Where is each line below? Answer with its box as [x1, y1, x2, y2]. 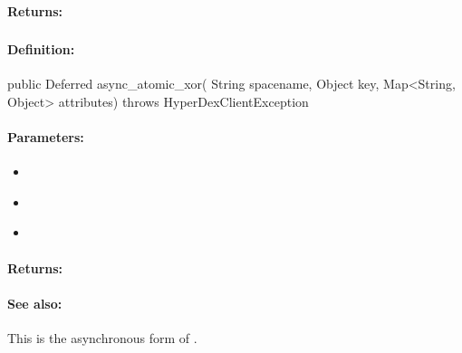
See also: [7, 293, 63, 312]
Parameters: [7, 128, 84, 147]
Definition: [7, 40, 75, 59]
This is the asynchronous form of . [7, 329, 197, 348]
